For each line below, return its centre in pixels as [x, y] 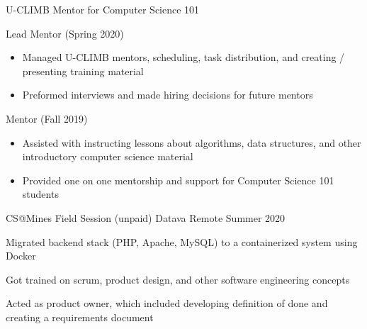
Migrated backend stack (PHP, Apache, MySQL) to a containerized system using [182, 241]
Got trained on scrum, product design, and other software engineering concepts [178, 279]
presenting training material [83, 71]
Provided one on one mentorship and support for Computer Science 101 [178, 180]
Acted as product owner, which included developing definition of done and [167, 303]
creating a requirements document [80, 317]
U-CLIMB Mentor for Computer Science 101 [103, 9]
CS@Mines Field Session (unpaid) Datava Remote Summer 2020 [146, 217]
